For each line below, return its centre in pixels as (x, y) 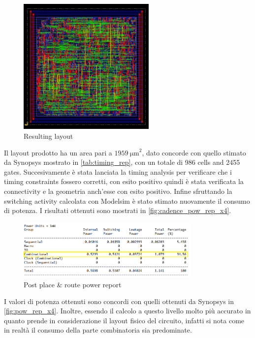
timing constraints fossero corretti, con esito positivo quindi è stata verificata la (124, 181)
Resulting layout (48, 136)
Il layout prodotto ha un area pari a (58, 152)
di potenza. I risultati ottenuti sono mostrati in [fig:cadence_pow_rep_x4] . (118, 210)
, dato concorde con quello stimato (194, 152)
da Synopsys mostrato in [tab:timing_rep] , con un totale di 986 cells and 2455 (122, 162)
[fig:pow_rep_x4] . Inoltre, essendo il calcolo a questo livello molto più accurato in (127, 311)
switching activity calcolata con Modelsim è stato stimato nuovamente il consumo (127, 200)
